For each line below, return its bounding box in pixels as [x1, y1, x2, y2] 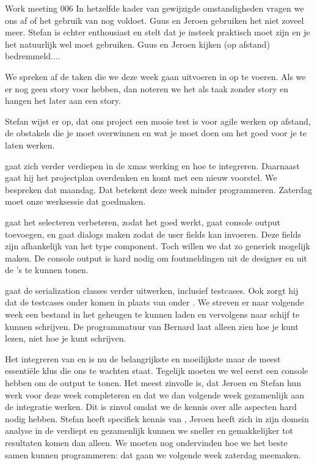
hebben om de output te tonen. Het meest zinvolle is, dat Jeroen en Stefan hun [5, 376, 301, 389]
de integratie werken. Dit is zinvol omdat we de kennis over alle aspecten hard [5, 400, 297, 413]
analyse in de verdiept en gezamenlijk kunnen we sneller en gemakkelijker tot [5, 424, 293, 437]
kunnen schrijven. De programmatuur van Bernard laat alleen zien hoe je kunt [5, 320, 299, 332]
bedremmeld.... [5, 49, 60, 62]
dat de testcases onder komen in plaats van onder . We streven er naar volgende [5, 296, 304, 309]
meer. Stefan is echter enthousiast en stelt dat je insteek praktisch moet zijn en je [5, 26, 310, 38]
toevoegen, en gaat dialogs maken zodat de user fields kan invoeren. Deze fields [5, 227, 301, 240]
